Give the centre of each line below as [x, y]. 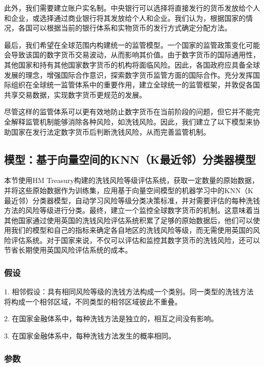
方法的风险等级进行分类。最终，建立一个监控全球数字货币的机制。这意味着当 [132, 210]
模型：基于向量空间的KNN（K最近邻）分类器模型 [130, 159]
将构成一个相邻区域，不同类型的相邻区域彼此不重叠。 [93, 301]
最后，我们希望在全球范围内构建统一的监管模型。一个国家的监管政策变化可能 [132, 44]
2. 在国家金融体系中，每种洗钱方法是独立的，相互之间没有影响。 [111, 318]
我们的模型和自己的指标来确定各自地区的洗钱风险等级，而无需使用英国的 [132, 230]
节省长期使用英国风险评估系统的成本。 [68, 250]
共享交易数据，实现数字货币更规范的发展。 [75, 94]
